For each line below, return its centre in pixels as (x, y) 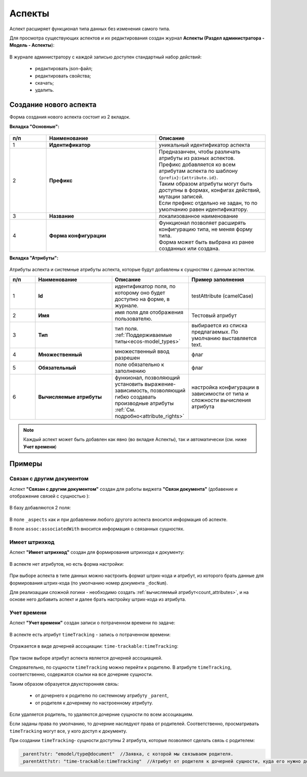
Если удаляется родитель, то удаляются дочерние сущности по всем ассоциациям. (102, 714)
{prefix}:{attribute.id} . (189, 177)
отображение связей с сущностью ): (50, 496)
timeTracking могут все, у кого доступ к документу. (68, 731)
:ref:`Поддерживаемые (144, 335)
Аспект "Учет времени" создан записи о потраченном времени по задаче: (92, 623)
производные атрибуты (144, 403)
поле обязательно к (140, 364)
